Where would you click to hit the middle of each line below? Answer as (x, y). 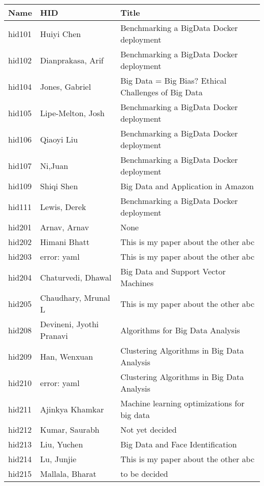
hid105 (20, 113)
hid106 (20, 139)
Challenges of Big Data (162, 92)
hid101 (20, 33)
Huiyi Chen (61, 33)
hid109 (20, 186)
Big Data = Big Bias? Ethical (173, 80)
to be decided (144, 474)
